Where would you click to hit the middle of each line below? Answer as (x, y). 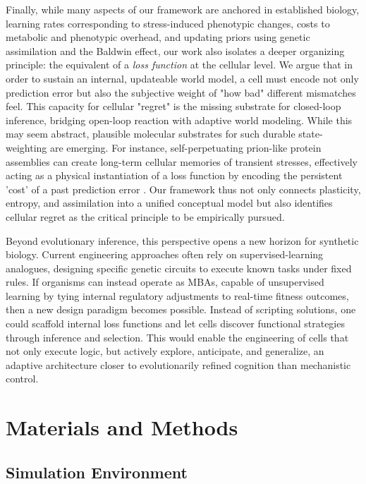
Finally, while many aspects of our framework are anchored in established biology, (183, 9)
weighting (26, 147)
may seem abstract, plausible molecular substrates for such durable (151, 134)
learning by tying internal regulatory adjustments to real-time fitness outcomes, (177, 295)
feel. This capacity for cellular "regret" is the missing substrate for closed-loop (173, 106)
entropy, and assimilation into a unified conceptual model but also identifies (169, 203)
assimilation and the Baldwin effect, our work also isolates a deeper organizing (175, 50)
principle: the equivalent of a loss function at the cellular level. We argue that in (179, 65)
